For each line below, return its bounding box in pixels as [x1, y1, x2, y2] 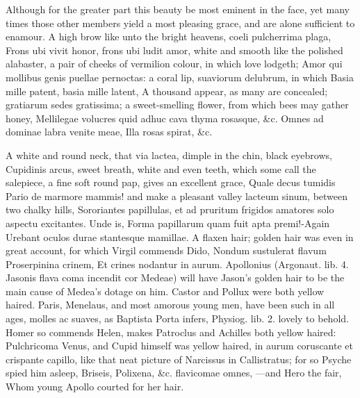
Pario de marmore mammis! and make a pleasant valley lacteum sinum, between [6, 188, 348, 203]
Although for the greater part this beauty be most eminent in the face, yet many [6, 2, 350, 16]
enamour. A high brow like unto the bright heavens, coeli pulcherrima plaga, [6, 29, 332, 44]
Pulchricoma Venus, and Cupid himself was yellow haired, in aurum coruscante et [6, 338, 353, 353]
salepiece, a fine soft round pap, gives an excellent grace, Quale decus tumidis [6, 175, 336, 190]
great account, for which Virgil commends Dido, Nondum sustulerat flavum [6, 243, 327, 258]
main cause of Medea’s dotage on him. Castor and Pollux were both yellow [6, 283, 325, 298]
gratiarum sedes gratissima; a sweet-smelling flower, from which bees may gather [6, 97, 349, 112]
